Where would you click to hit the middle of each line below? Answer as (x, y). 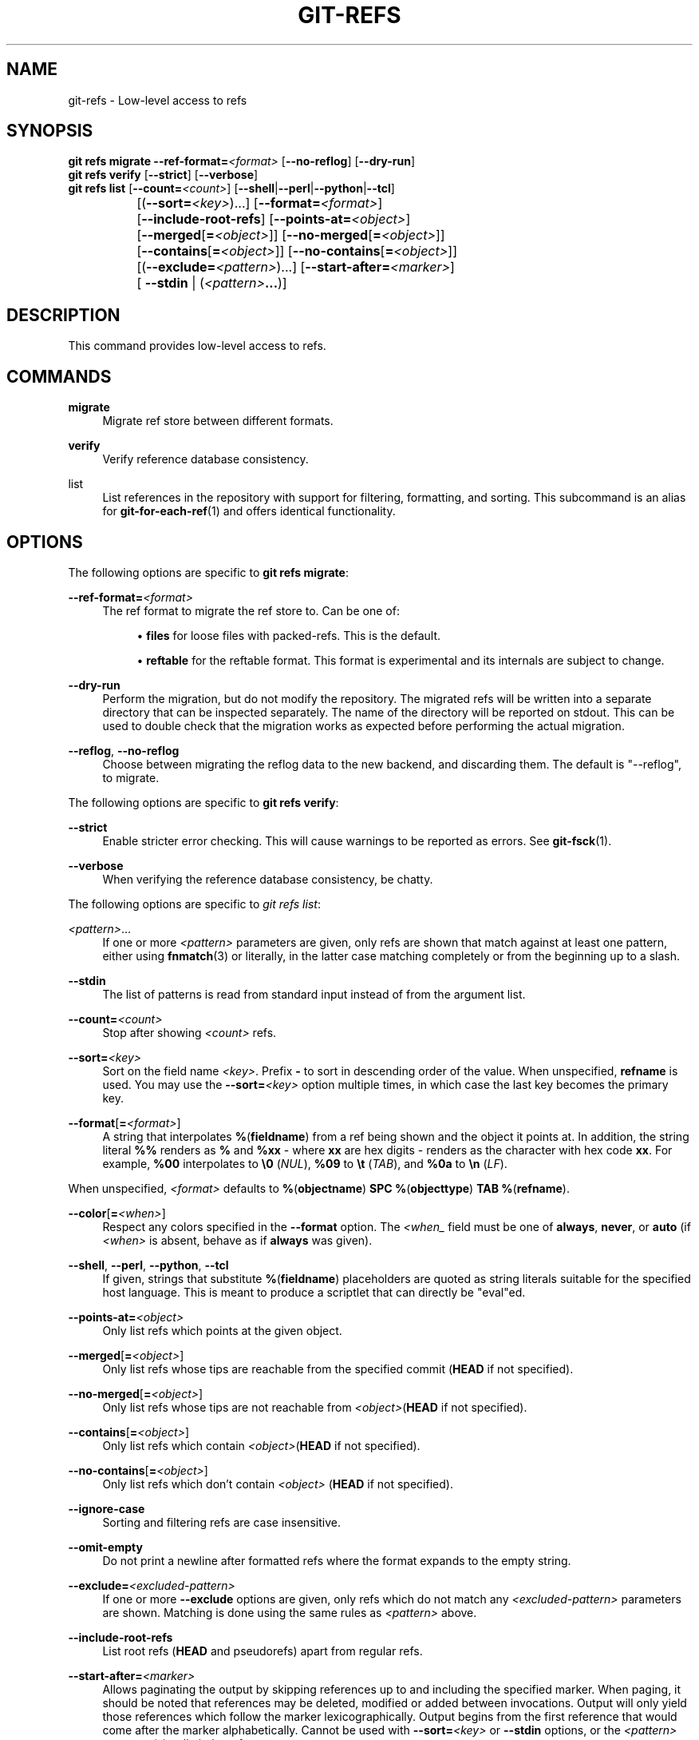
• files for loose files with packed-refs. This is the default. (289, 635)
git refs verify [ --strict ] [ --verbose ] (163, 175)
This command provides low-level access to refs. (197, 346)
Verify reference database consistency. (205, 459)
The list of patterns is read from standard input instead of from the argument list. (314, 994)
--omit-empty (105, 1547)
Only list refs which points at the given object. (222, 1330)
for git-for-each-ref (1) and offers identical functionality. (249, 511)
